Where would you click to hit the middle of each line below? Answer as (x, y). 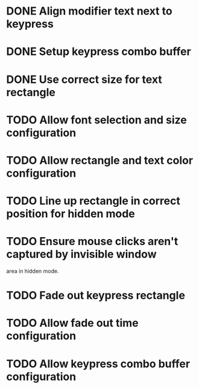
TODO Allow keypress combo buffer (98, 364)
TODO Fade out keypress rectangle (96, 296)
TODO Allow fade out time (72, 323)
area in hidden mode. (33, 271)
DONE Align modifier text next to (90, 11)
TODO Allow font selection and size (96, 120)
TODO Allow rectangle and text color (100, 160)
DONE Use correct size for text (84, 79)
